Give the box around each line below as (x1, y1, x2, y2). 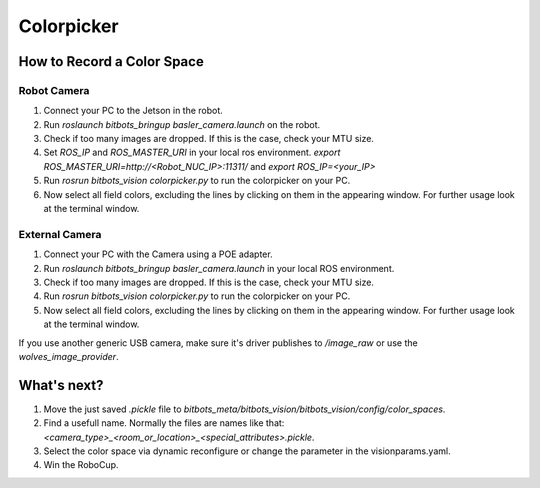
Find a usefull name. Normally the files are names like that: (43, 417, 285, 429)
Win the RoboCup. (43, 459, 119, 471)
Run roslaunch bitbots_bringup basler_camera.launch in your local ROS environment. (43, 262, 395, 274)
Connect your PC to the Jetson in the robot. (43, 105, 224, 117)
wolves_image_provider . (18, 350, 119, 362)
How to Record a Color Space (18, 53, 204, 70)
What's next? (18, 376, 104, 394)
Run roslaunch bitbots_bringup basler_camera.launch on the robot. (43, 118, 320, 130)
